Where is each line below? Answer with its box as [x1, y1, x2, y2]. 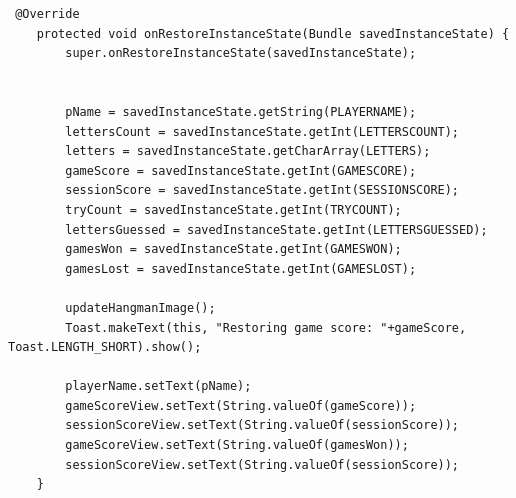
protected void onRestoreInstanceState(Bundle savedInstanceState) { [36, 26, 510, 41]
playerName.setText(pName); [65, 379, 252, 394]
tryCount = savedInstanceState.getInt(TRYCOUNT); [65, 202, 402, 217]
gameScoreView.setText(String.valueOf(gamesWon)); [65, 438, 409, 453]
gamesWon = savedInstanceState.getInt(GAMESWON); [65, 242, 402, 257]
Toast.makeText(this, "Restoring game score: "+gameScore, [65, 320, 467, 335]
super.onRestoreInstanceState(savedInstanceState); [65, 46, 417, 61]
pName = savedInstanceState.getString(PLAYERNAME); [65, 104, 417, 119]
